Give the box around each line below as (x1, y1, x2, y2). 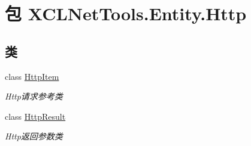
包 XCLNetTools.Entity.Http (5, 1, 247, 26)
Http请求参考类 (5, 90, 63, 102)
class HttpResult (5, 110, 66, 122)
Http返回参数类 (5, 130, 63, 142)
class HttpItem (5, 70, 59, 82)
